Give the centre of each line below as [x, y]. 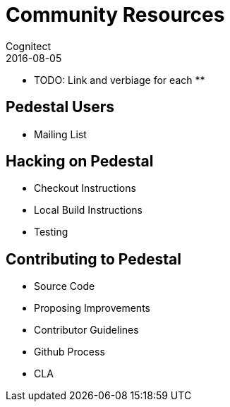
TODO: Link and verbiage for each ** [120, 80]
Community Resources [115, 15]
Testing [51, 232]
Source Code [65, 286]
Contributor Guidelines [86, 330]
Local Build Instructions [88, 210]
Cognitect [29, 46]
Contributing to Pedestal [93, 259]
